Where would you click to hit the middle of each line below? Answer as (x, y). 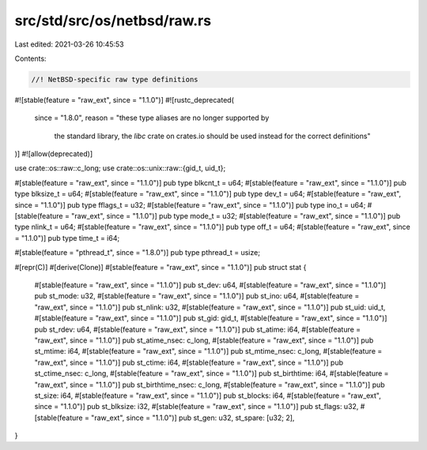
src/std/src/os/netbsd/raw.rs (113, 21)
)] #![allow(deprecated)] (54, 154)
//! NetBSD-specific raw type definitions (115, 79)
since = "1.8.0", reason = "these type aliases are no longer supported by (152, 118)
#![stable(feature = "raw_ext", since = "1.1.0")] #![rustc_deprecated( (125, 99)
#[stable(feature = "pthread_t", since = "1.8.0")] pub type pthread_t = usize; (138, 253)
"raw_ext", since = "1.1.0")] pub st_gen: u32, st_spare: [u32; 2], (193, 418)
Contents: (30, 58)
